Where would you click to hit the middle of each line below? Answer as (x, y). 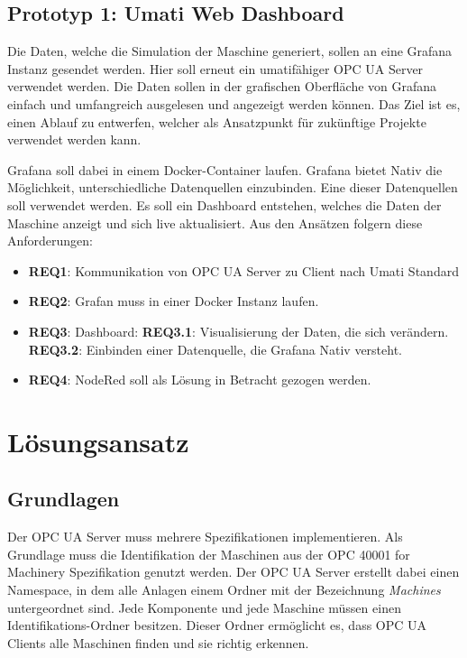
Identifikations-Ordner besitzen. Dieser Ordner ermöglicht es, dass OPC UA (217, 625)
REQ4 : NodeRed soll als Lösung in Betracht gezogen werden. (200, 380)
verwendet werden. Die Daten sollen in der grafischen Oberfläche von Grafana (222, 86)
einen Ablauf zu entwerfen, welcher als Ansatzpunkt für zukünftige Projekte (217, 121)
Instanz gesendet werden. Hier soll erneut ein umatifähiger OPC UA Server (215, 68)
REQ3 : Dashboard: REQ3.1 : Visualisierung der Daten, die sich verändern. (238, 331)
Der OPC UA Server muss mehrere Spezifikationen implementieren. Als (205, 537)
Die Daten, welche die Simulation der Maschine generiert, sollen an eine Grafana (230, 51)
